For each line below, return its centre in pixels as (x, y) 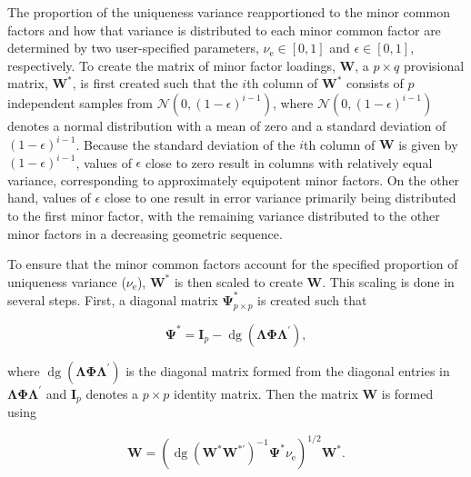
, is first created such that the (155, 83)
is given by (428, 144)
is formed (407, 393)
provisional (434, 65)
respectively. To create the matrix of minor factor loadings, (171, 65)
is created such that (312, 299)
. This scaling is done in (388, 281)
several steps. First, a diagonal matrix (113, 299)
